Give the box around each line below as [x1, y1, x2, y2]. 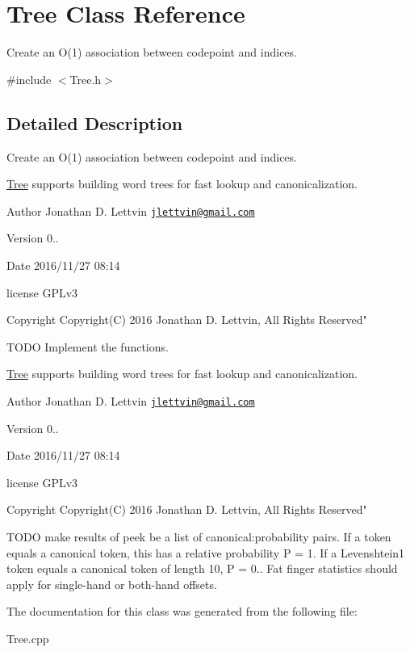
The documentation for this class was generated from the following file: [6, 603, 358, 620]
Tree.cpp [6, 629, 49, 646]
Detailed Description [6, 110, 183, 135]
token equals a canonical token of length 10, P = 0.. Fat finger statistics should [6, 560, 398, 577]
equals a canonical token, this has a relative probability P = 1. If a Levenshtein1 [6, 544, 405, 561]
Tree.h [69, 70, 102, 87]
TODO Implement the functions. [6, 338, 169, 355]
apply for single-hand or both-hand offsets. [6, 575, 217, 592]
